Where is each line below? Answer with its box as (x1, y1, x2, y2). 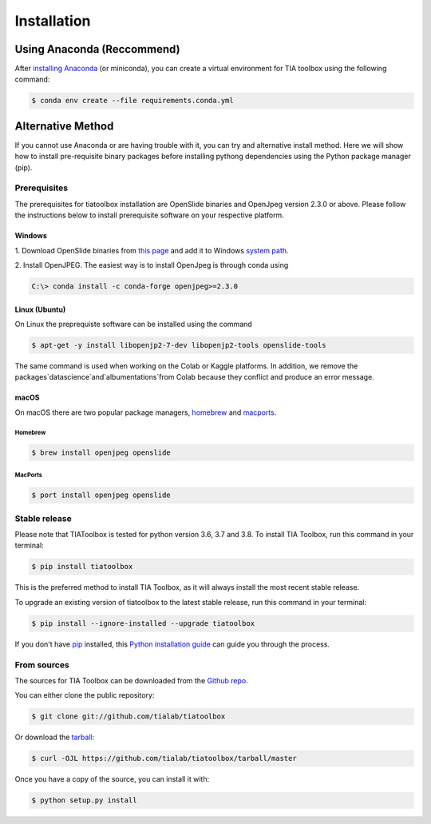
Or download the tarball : (14, 732, 95, 742)
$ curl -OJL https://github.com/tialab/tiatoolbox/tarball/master (31, 754, 297, 763)
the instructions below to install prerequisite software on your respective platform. (14, 210, 285, 220)
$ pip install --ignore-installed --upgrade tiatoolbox (31, 619, 255, 627)
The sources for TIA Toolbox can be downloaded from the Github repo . (14, 675, 248, 685)
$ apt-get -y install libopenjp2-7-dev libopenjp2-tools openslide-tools (31, 340, 326, 349)
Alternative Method (14, 119, 114, 133)
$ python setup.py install (31, 796, 137, 805)
